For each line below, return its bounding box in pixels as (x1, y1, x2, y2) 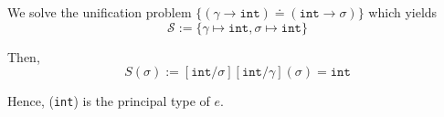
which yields (368, 3, 438, 21)
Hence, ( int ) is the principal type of (7, 91, 210, 111)
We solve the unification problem (7, 3, 192, 21)
